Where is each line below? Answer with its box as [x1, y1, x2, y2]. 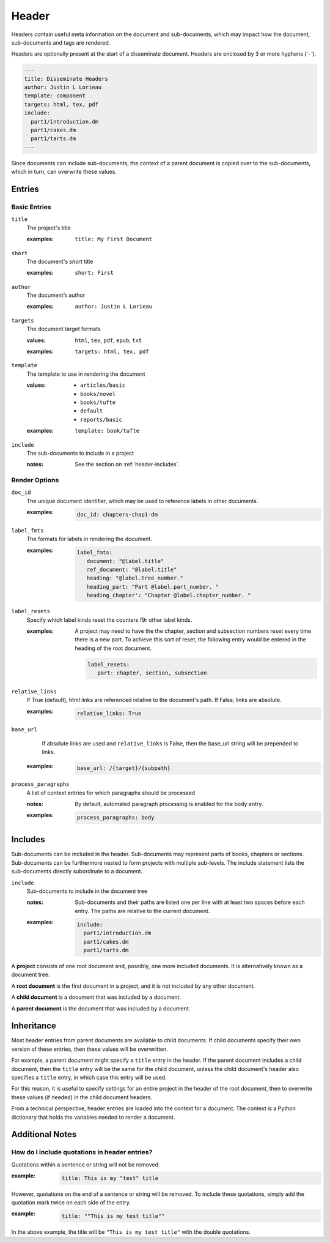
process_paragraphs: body [76, 814, 155, 821]
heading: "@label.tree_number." [86, 575, 183, 581]
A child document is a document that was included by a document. [11, 993, 182, 1001]
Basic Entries [11, 203, 51, 211]
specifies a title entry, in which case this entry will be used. [11, 1073, 167, 1081]
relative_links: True [76, 710, 142, 717]
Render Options [11, 476, 59, 485]
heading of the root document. [75, 644, 152, 652]
